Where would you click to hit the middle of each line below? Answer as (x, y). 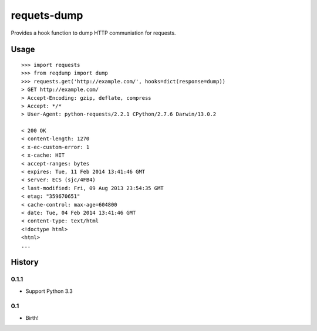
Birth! (32, 318)
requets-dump (47, 15)
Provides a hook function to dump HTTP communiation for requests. (93, 33)
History (25, 262)
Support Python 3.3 (49, 291)
